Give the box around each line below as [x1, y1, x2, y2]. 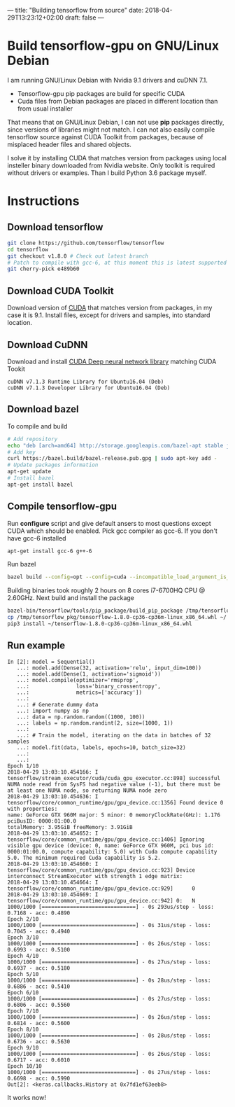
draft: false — [65, 13, 105, 22]
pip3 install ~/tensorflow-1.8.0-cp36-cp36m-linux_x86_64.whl [7, 620, 192, 627]
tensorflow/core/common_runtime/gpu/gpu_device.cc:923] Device [7, 866, 196, 874]
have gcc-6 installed [7, 534, 66, 542]
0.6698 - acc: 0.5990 [7, 1075, 71, 1082]
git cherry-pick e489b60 [7, 265, 80, 272]
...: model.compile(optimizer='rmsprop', [16, 676, 139, 683]
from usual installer [17, 104, 73, 113]
